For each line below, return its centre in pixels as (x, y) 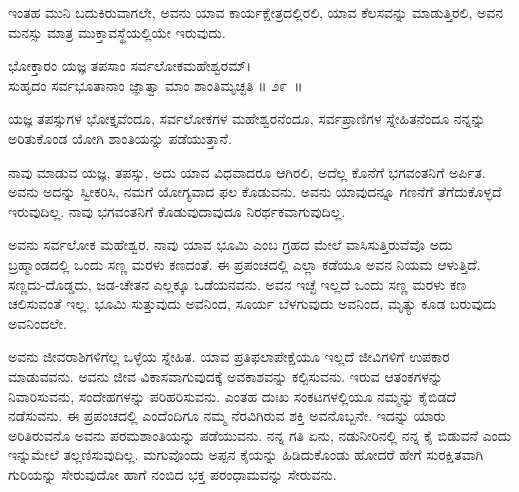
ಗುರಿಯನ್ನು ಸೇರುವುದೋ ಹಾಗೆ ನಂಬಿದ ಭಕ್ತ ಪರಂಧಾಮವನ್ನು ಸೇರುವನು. (172, 473)
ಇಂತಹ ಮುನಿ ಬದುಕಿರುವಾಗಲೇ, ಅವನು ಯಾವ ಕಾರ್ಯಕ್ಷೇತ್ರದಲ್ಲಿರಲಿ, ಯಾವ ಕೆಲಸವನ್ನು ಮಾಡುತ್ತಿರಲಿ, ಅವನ (255, 12)
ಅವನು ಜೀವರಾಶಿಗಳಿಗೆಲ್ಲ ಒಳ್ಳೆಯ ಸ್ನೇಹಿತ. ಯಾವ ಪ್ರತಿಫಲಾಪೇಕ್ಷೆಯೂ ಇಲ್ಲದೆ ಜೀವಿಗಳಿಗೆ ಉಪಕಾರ (229, 356)
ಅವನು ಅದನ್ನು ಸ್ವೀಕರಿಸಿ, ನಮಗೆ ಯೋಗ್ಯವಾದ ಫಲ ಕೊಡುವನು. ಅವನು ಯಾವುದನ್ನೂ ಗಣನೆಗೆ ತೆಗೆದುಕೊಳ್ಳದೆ (255, 191)
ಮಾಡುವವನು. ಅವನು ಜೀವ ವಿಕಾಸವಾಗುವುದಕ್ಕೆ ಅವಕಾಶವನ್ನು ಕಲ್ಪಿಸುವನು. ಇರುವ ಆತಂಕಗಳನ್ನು (225, 375)
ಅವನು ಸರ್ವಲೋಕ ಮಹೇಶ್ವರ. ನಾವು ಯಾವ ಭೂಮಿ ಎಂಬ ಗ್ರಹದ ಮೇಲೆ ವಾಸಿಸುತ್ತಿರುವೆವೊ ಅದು (230, 244)
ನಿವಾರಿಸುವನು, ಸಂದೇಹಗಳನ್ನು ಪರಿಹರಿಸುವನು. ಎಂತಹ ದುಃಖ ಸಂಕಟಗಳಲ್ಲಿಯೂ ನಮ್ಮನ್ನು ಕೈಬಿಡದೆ (232, 395)
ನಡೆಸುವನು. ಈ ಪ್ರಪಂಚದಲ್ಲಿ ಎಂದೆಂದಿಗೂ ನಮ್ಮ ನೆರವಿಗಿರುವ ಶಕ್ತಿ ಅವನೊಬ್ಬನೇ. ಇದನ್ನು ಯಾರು (227, 415)
